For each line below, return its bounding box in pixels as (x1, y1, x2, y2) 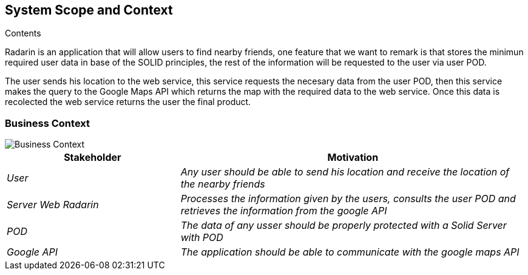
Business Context (5, 117, 90, 129)
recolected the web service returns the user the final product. (5, 97, 251, 107)
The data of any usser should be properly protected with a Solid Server (180, 219, 507, 232)
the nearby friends (180, 178, 265, 191)
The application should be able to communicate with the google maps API (180, 246, 520, 259)
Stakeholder (64, 151, 121, 164)
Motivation (327, 151, 379, 164)
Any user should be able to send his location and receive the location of (180, 166, 510, 178)
